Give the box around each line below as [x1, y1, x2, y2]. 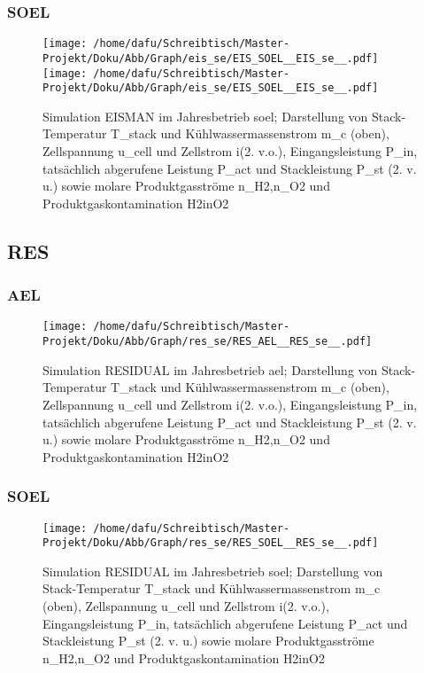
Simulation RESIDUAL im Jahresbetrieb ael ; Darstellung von [42, 360, 378, 379]
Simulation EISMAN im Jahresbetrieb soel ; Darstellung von [42, 106, 368, 125]
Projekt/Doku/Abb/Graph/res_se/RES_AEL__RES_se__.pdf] [42, 335, 373, 348]
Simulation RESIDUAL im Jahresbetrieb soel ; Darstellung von [42, 561, 383, 580]
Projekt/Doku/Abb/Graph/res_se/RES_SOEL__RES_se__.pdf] [42, 536, 379, 550]
